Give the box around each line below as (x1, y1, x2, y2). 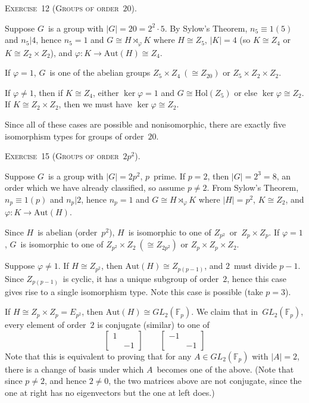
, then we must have (58, 98, 132, 110)
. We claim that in (191, 305, 258, 318)
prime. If (154, 169, 186, 182)
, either (92, 86, 119, 98)
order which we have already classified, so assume (5, 181, 185, 194)
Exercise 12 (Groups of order (5, 2, 119, 14)
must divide (233, 259, 277, 272)
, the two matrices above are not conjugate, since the (108, 374, 302, 387)
